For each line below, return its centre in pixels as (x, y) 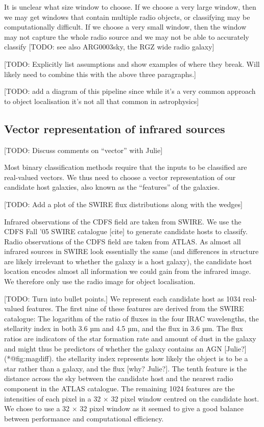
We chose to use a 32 (37, 408)
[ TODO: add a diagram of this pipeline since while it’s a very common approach (130, 91)
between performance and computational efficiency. (84, 418)
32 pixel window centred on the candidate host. (185, 398)
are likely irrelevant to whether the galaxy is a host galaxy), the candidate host (128, 261)
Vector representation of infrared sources (115, 128)
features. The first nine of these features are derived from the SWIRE (135, 308)
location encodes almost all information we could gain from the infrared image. (128, 271)
